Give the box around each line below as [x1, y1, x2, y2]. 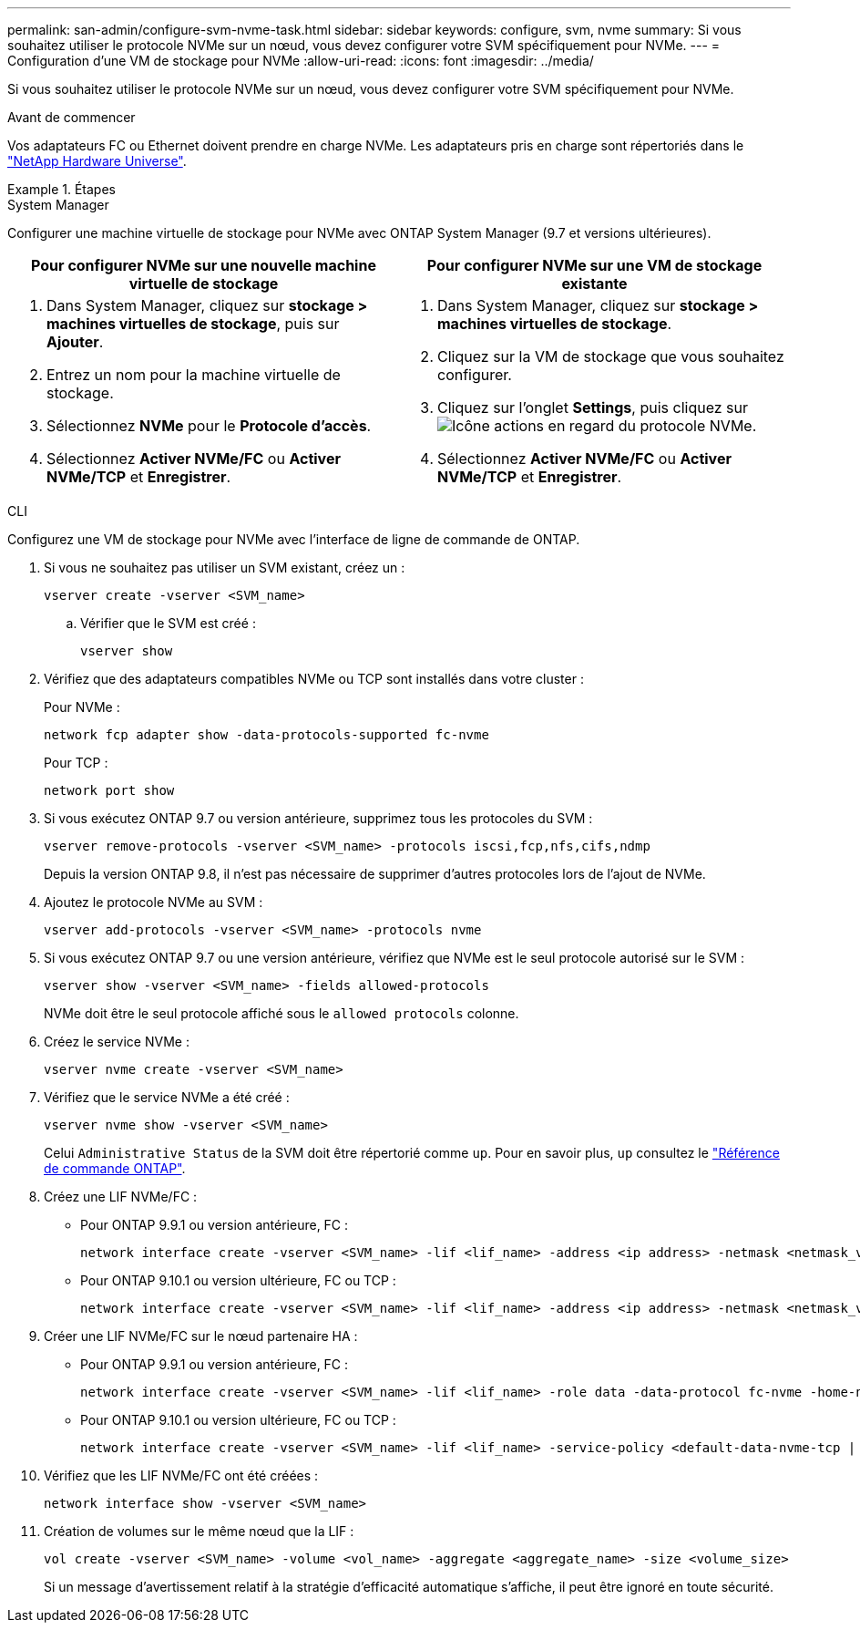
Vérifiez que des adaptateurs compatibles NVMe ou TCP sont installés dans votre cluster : [44, 671, 584, 686]
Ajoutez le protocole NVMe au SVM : [44, 894, 263, 910]
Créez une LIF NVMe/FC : [44, 1189, 198, 1204]
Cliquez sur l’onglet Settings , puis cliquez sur [437, 398, 749, 417]
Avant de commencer [7, 109, 136, 125]
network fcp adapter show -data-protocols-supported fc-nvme [44, 727, 489, 742]
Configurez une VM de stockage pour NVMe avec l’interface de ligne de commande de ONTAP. [7, 531, 580, 547]
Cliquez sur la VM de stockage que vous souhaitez [437, 347, 784, 366]
